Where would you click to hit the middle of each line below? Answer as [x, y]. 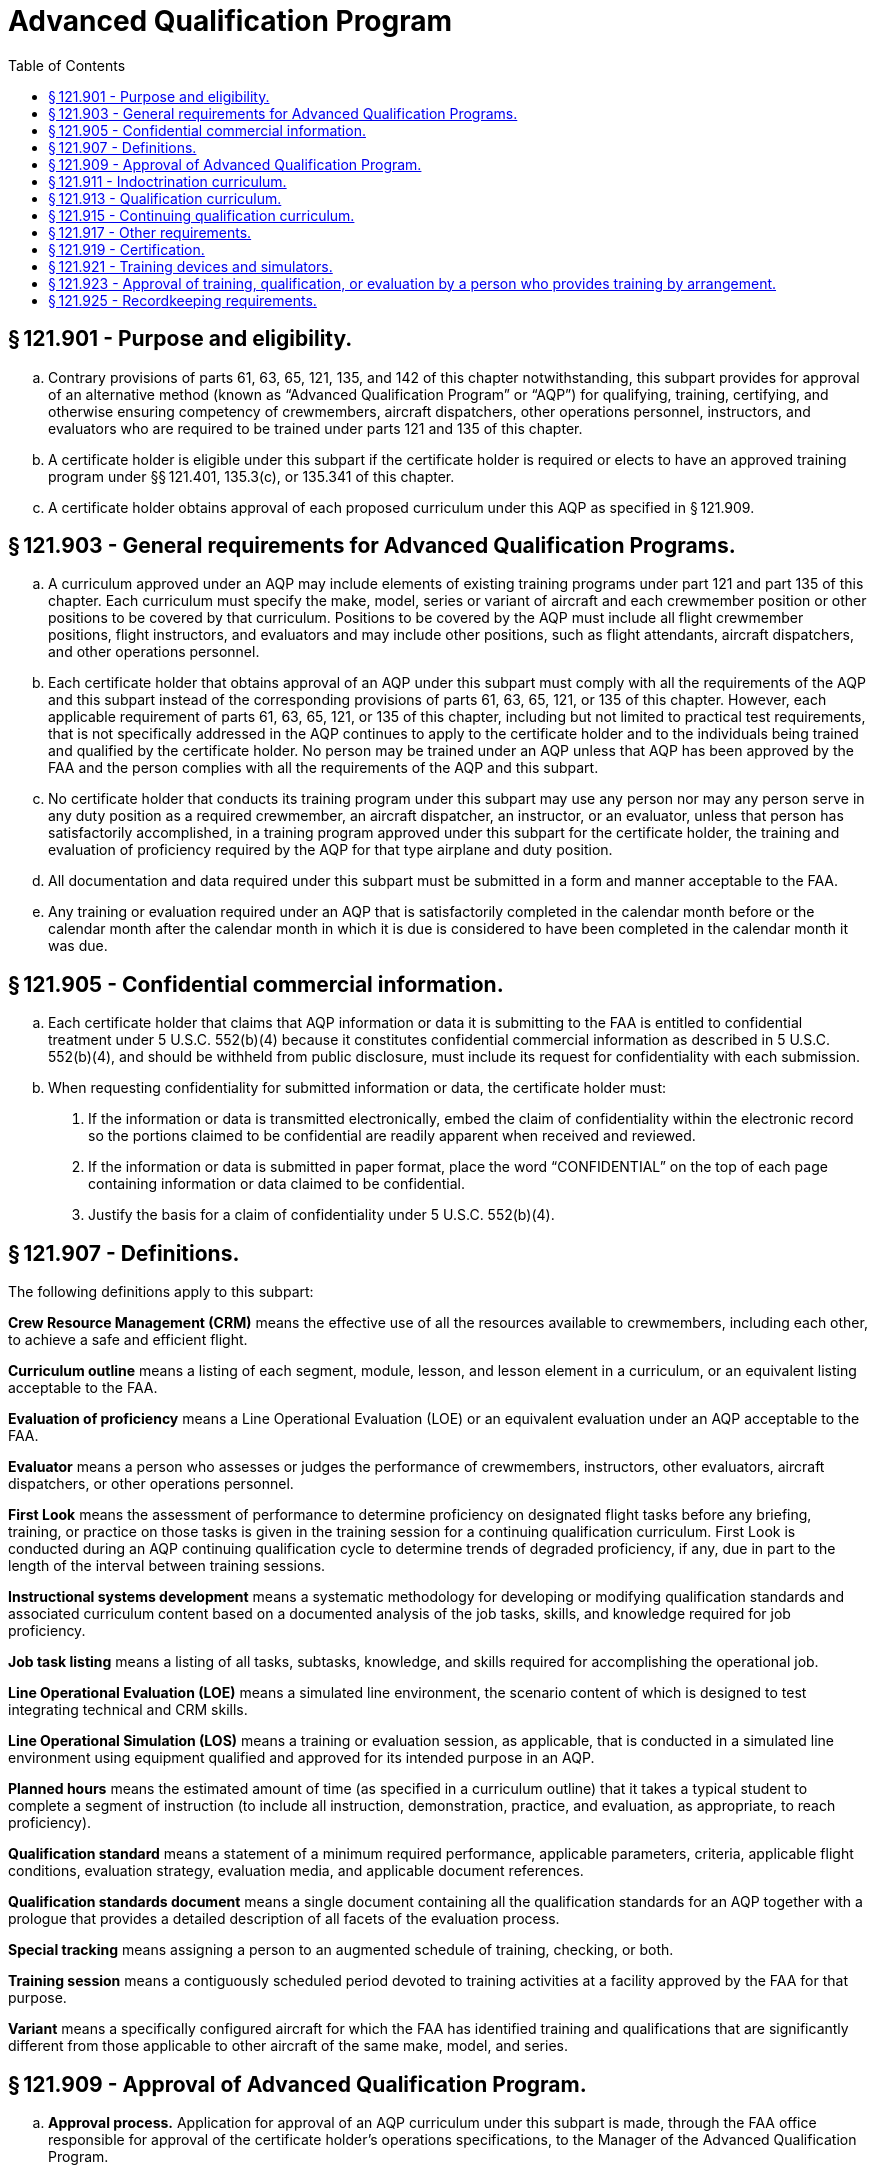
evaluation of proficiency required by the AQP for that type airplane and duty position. [330, 850]
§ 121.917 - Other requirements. [150, 232]
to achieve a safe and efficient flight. [128, 1340]
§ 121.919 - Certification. [126, 249]
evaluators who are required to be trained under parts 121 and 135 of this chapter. [315, 428]
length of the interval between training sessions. [167, 1566]
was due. [78, 946]
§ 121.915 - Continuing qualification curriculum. [201, 215]
